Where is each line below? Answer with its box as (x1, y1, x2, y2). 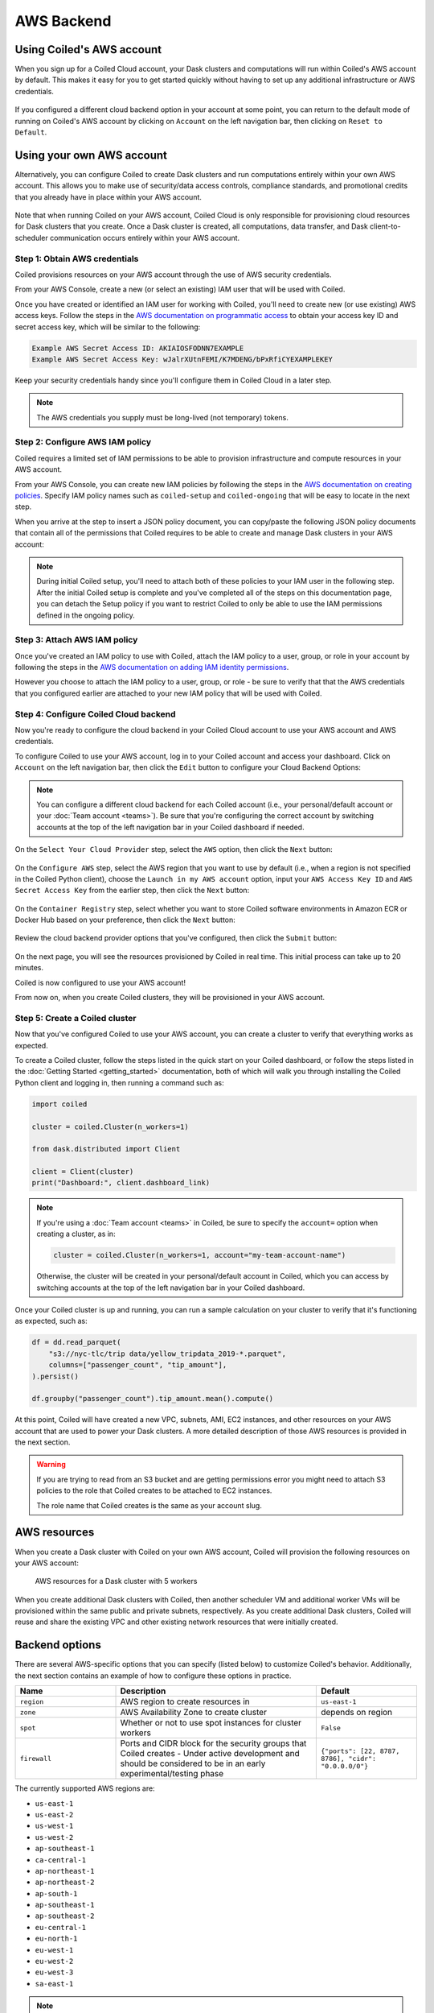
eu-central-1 (35, 1923, 87, 1932)
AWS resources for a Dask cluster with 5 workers (35, 1577, 198, 1586)
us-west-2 (35, 1833, 74, 1841)
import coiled (31, 1099, 88, 1109)
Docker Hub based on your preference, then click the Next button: (14, 915, 236, 925)
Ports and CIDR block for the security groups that (120, 1738, 307, 1749)
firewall (19, 1754, 52, 1763)
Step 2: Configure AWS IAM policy (14, 436, 152, 448)
